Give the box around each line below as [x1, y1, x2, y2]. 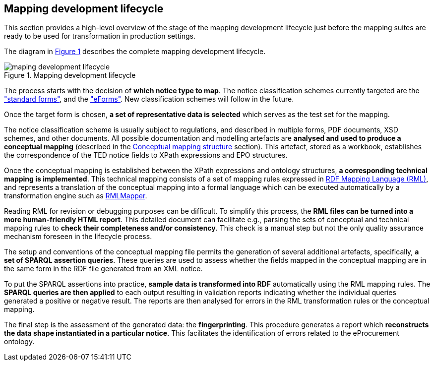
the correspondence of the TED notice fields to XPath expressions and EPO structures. [4, 151, 288, 160]
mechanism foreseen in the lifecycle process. [4, 232, 152, 241]
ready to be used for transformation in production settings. [4, 32, 195, 41]
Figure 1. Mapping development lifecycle [4, 71, 136, 80]
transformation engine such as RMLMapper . [4, 191, 147, 200]
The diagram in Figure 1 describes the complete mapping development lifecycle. [4, 47, 266, 56]
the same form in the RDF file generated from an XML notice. [4, 264, 203, 273]
